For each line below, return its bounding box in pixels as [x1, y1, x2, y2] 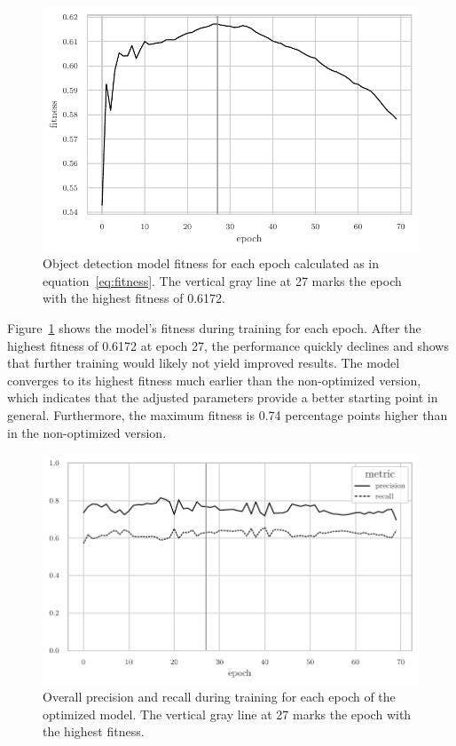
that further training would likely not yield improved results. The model [7, 353, 400, 372]
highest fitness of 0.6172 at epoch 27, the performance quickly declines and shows [7, 336, 449, 354]
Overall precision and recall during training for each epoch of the [43, 687, 396, 706]
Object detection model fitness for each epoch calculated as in [43, 254, 380, 273]
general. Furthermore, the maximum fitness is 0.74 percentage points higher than [7, 406, 448, 425]
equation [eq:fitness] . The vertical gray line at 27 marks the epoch [43, 271, 402, 290]
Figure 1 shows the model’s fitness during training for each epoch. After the [7, 319, 421, 337]
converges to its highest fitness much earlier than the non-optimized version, [7, 370, 421, 389]
